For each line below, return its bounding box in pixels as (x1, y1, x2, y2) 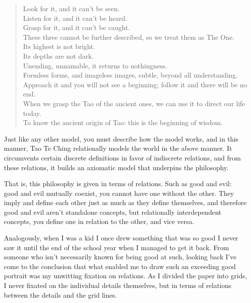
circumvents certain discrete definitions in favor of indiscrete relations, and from (4, 152, 241, 162)
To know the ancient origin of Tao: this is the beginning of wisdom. (23, 117, 223, 128)
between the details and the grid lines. (4, 289, 117, 300)
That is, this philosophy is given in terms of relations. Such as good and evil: (4, 178, 232, 189)
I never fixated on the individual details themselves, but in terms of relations (4, 280, 232, 290)
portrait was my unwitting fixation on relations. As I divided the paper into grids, (4, 271, 247, 281)
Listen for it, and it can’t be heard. (23, 13, 127, 23)
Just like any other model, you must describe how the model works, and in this (4, 133, 238, 144)
